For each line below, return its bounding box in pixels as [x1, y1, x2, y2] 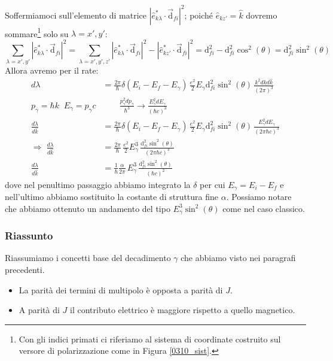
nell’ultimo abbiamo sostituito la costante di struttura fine [5, 190, 219, 203]
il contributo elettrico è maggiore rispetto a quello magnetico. [70, 304, 295, 316]
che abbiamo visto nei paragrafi [181, 251, 296, 264]
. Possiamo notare [226, 190, 292, 203]
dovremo [246, 8, 277, 21]
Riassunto [5, 228, 53, 243]
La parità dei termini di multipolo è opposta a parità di [19, 283, 223, 296]
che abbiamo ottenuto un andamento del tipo [5, 202, 170, 214]
